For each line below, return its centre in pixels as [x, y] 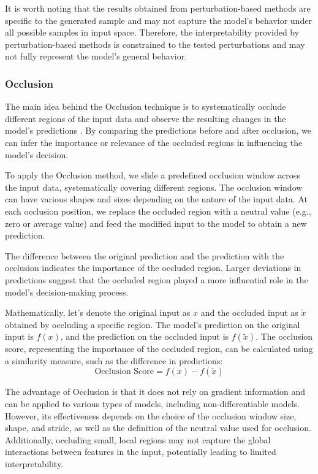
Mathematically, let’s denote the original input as [98, 312]
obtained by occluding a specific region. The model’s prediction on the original [153, 324]
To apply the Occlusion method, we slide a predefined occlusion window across [153, 175]
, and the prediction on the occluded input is [145, 336]
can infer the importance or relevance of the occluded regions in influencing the [154, 142]
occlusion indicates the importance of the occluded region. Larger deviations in [153, 268]
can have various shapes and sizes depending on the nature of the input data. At [156, 199]
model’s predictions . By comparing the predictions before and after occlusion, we [158, 130]
